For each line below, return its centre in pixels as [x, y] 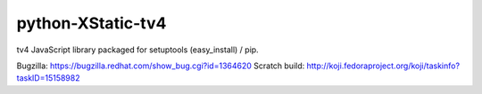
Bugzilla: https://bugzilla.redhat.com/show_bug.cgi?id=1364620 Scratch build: [161, 66]
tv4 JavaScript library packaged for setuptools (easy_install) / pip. [137, 50]
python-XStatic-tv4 [91, 23]
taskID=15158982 [48, 78]
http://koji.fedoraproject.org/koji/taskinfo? [383, 66]
